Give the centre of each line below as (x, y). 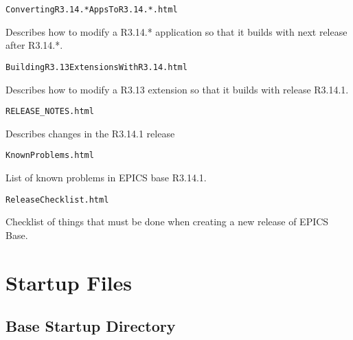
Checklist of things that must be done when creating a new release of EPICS (167, 222)
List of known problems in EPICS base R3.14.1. (106, 177)
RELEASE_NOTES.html (50, 112)
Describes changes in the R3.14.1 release (90, 133)
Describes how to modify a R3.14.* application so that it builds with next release (176, 31)
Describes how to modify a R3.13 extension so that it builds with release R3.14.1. (177, 89)
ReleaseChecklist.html (57, 200)
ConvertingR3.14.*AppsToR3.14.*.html (92, 10)
